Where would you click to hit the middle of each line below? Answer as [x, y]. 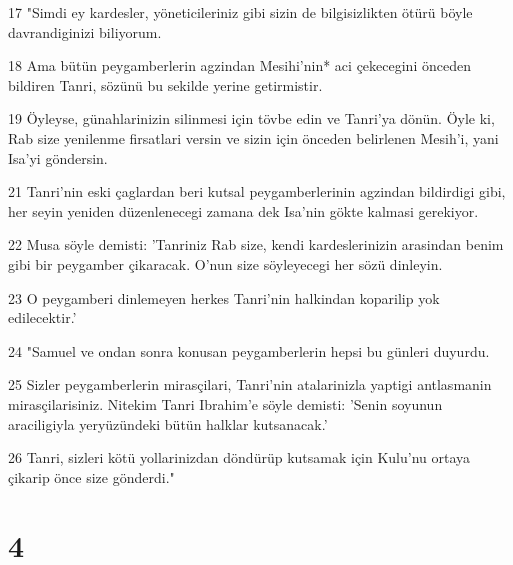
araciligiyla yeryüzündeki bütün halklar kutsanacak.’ [168, 423]
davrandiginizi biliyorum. [85, 31]
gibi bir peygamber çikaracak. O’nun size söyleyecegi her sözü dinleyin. [225, 263]
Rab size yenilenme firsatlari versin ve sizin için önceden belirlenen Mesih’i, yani [253, 137]
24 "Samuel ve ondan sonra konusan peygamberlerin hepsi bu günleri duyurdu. [249, 350]
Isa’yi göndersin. [58, 157]
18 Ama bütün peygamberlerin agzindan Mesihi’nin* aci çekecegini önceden [239, 65]
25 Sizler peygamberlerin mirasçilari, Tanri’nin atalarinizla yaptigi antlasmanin [250, 384]
